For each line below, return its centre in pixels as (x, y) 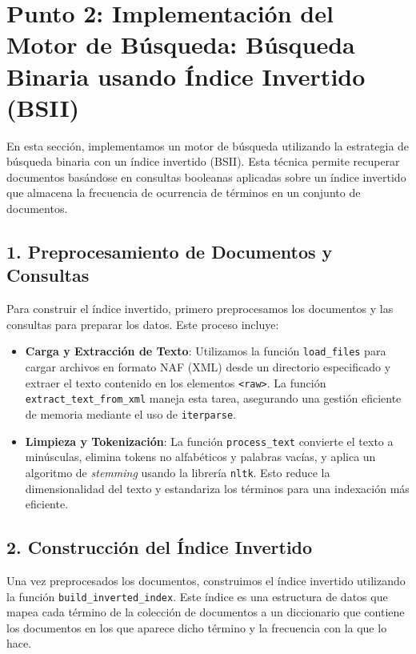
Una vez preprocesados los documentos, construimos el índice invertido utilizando (206, 580)
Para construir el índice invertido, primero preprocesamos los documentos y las (200, 309)
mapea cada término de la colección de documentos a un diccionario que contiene (206, 612)
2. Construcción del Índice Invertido (160, 547)
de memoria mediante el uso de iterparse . (131, 414)
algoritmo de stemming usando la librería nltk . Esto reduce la (178, 472)
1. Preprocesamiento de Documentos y (170, 252)
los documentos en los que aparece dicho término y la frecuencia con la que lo (197, 627)
